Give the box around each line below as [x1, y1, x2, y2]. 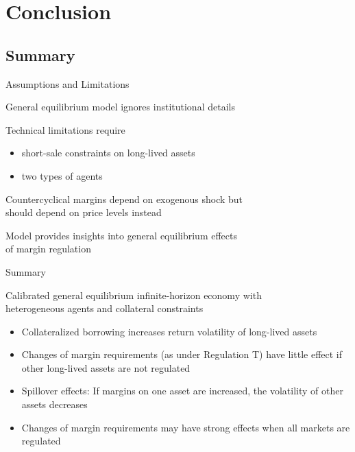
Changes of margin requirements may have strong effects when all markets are [21, 420, 350, 434]
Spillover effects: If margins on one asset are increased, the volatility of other [21, 383, 343, 398]
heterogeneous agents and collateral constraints [5, 301, 204, 316]
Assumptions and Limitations [5, 76, 130, 91]
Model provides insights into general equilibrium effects [5, 228, 237, 242]
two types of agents [21, 168, 103, 182]
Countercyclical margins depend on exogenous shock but [5, 191, 243, 206]
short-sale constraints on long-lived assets [21, 145, 195, 160]
